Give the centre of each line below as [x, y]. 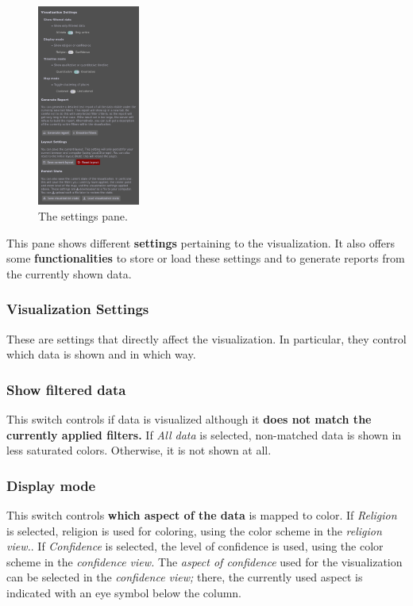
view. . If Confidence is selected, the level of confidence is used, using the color [195, 546]
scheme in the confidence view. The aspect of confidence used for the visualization [205, 561]
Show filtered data [66, 389]
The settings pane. [83, 215]
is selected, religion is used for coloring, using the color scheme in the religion [194, 530]
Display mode [51, 485]
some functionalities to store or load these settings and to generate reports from [206, 258]
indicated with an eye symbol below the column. [124, 592]
